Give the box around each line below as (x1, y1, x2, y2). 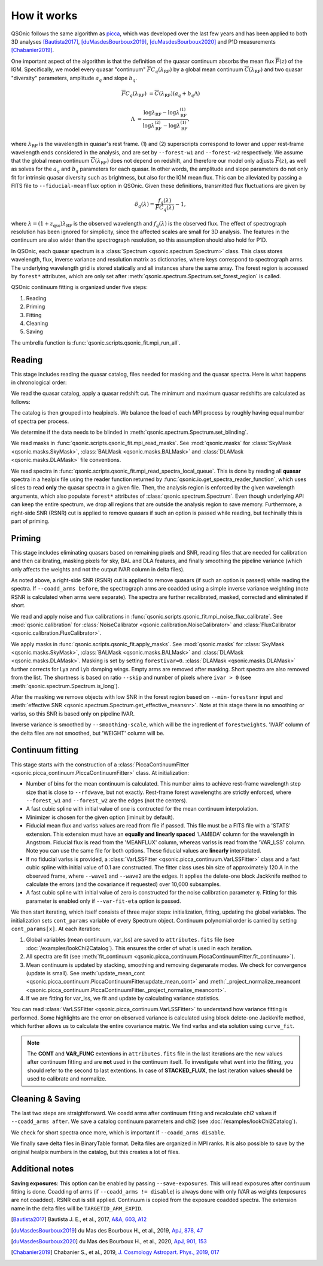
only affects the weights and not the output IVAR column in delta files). (11, 565, 185, 573)
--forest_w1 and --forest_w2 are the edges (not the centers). (26, 797, 188, 804)
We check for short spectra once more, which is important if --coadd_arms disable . (11, 1128, 226, 1136)
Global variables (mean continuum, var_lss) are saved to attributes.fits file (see (26, 936, 234, 944)
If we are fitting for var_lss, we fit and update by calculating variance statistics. (26, 995, 220, 1002)
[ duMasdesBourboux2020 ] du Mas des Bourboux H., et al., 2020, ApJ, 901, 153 (11, 1237, 207, 1244)
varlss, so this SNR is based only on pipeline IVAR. (11, 710, 135, 717)
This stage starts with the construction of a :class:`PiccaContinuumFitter (11, 760, 190, 768)
